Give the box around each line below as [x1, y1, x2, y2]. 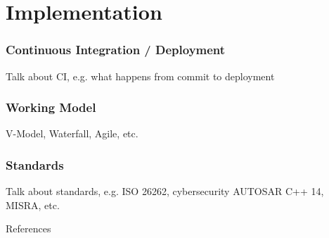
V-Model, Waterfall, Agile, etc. [6, 126, 138, 141]
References [6, 221, 51, 236]
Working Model [6, 99, 96, 116]
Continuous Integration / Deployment [6, 41, 226, 58]
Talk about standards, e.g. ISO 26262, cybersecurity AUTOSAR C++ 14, [6, 184, 324, 199]
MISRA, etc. [6, 197, 60, 212]
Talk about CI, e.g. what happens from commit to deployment [6, 68, 275, 83]
